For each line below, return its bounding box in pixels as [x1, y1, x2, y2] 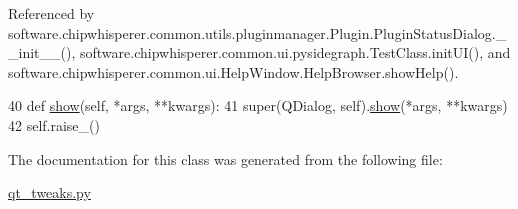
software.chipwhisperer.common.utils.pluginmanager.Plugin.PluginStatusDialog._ [8, 22, 507, 43]
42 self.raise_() [8, 114, 100, 135]
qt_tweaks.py [8, 182, 91, 203]
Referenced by [8, 3, 95, 23]
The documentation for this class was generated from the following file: [8, 148, 443, 169]
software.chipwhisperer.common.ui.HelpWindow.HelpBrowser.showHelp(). [8, 61, 459, 82]
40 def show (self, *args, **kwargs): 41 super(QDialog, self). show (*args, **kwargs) [8, 95, 508, 116]
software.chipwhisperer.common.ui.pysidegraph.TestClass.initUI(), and [79, 42, 511, 63]
